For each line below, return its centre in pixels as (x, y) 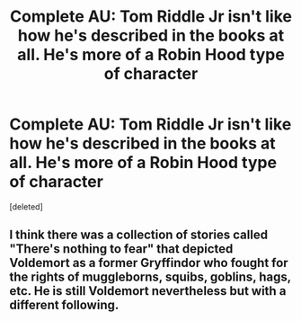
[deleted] (26, 206)
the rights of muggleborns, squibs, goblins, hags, (150, 277)
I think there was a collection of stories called (138, 235)
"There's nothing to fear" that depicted (121, 249)
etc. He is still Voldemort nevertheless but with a (148, 291)
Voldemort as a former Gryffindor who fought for (149, 263)
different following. (64, 305)
